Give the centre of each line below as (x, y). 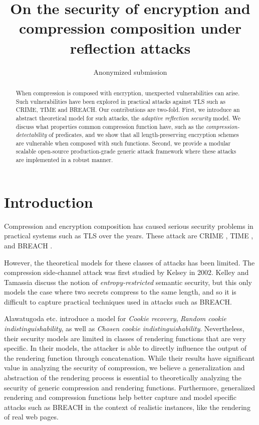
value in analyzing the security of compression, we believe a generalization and (124, 368)
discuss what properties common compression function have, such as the (110, 126)
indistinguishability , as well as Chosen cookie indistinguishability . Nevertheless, (124, 328)
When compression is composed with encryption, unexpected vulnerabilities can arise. (128, 93)
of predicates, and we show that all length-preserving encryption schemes (144, 135)
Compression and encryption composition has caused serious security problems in (129, 226)
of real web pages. (31, 417)
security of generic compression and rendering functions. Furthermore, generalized (129, 387)
